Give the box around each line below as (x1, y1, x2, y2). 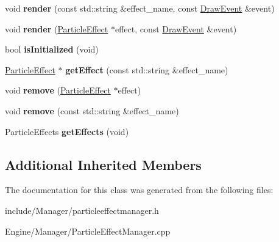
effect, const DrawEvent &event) (115, 22, 237, 35)
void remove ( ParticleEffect (5, 84, 111, 97)
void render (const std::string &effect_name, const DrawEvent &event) (5, 2, 275, 14)
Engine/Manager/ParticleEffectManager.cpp (5, 224, 171, 237)
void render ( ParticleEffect (5, 22, 108, 35)
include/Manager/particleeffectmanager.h (5, 204, 159, 216)
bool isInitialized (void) (5, 43, 99, 56)
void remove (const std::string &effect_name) (5, 104, 179, 117)
